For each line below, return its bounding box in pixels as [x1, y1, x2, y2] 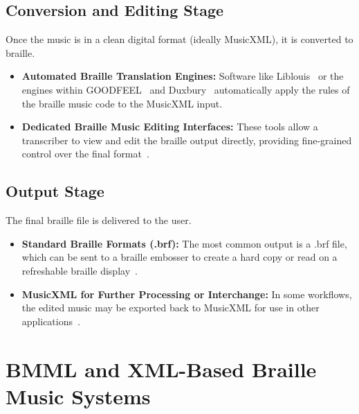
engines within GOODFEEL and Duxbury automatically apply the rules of [21, 82, 350, 96]
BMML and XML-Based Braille [6, 354, 317, 383]
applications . [21, 313, 80, 328]
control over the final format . [21, 146, 149, 161]
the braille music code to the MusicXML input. [21, 96, 223, 110]
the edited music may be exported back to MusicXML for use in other [21, 300, 320, 315]
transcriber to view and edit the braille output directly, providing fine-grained [21, 132, 352, 147]
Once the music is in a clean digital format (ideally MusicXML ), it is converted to [6, 32, 353, 46]
